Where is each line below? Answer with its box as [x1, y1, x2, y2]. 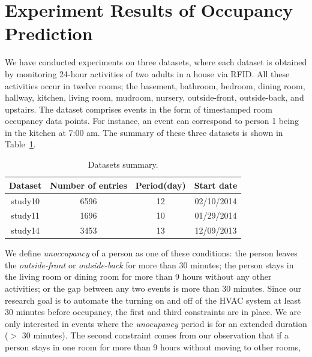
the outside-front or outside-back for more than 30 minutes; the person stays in [5, 258, 294, 271]
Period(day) [135, 179, 186, 191]
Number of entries [50, 179, 127, 191]
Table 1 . [5, 138, 36, 150]
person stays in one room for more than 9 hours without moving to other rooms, [5, 341, 301, 353]
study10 [11, 194, 40, 207]
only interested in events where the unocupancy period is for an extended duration [5, 317, 307, 329]
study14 [11, 224, 40, 237]
